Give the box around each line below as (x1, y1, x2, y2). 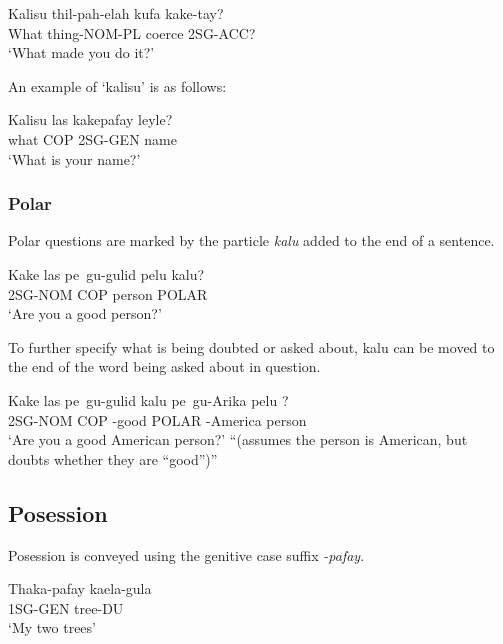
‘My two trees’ (8, 617, 96, 638)
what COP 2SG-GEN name (8, 128, 177, 149)
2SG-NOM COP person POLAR (8, 283, 208, 304)
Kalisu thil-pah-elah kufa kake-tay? (8, 3, 224, 23)
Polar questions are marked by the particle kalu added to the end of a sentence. (8, 230, 495, 251)
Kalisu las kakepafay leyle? (8, 109, 173, 130)
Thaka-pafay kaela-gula (8, 578, 152, 599)
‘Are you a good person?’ (8, 303, 162, 324)
